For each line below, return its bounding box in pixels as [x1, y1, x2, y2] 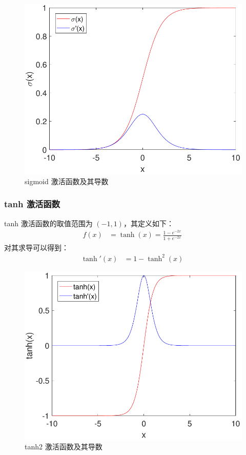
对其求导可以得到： [4, 242, 69, 252]
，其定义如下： [123, 217, 174, 228]
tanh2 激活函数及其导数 [25, 441, 102, 452]
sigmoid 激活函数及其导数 [25, 175, 109, 186]
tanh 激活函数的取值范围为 [4, 217, 93, 228]
